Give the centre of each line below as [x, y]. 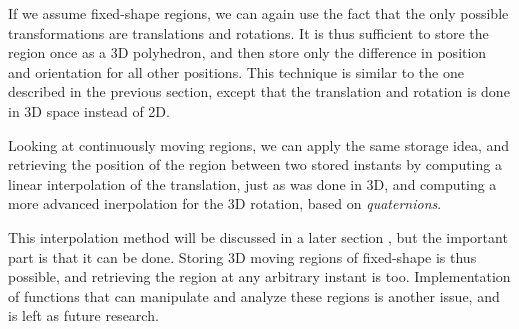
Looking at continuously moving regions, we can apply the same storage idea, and [259, 144]
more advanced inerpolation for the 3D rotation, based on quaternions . [225, 203]
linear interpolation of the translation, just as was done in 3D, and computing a [252, 183]
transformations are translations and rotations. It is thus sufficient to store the [248, 32]
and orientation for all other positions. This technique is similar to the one [236, 71]
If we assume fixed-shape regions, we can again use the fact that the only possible [258, 13]
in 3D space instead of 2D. [89, 110]
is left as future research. [83, 315]
